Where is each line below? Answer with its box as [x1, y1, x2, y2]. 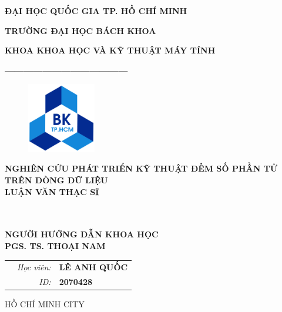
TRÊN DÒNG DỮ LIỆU [5, 174, 108, 186]
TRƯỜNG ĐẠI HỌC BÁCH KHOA [5, 24, 156, 36]
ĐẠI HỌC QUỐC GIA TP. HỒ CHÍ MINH [5, 5, 187, 16]
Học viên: [17, 261, 51, 273]
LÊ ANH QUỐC [59, 261, 128, 273]
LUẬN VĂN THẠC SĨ [5, 185, 99, 197]
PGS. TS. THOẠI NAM [5, 239, 106, 251]
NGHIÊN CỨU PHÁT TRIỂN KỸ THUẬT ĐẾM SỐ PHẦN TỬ [5, 162, 278, 175]
